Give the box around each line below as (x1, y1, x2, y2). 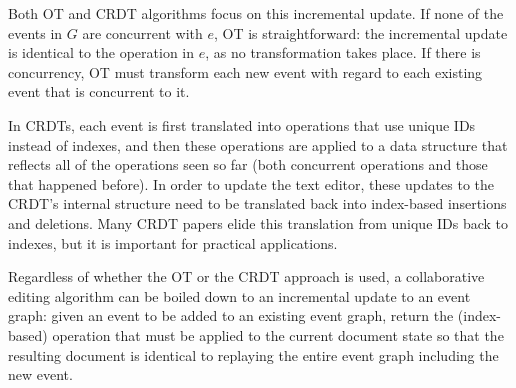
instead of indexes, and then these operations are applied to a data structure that (8, 134, 508, 155)
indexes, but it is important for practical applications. (8, 232, 338, 253)
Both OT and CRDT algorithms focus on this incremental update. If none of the (8, 3, 504, 23)
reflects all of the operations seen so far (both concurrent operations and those (8, 154, 488, 175)
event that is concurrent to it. (8, 81, 190, 102)
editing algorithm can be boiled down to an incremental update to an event (8, 285, 471, 306)
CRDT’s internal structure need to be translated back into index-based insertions (8, 193, 507, 214)
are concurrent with (82, 22, 203, 43)
